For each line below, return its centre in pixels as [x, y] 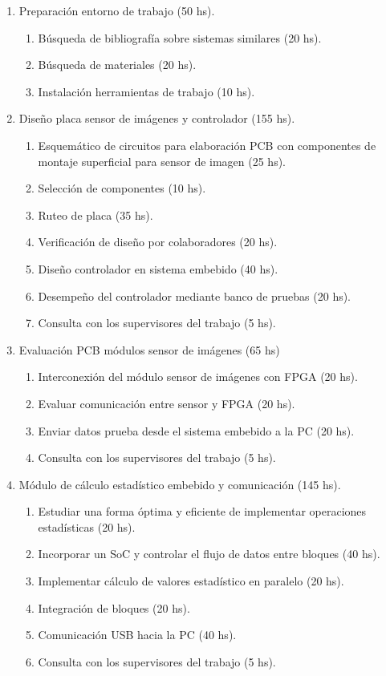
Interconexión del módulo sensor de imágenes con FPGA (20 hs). [198, 376]
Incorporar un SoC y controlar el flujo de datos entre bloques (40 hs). [209, 554]
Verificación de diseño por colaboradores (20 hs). [158, 242]
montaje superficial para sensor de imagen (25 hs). [162, 161]
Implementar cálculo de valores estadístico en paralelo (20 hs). [191, 581]
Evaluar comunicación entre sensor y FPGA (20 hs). [167, 403]
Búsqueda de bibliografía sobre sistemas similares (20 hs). [180, 37]
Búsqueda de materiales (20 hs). [117, 65]
